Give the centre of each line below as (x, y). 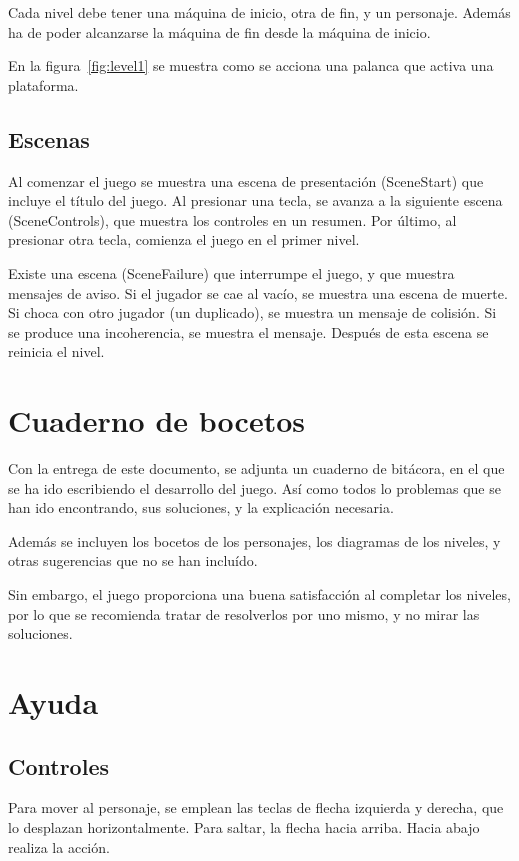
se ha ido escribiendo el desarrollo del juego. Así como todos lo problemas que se (254, 487)
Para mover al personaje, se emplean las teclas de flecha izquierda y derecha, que (256, 807)
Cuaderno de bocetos (156, 420)
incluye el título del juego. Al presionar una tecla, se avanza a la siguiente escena (255, 200)
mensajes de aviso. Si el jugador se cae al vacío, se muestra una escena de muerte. (258, 292)
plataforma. (43, 84)
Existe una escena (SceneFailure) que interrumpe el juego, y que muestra (231, 272)
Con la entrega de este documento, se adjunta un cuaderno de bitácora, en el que (256, 468)
